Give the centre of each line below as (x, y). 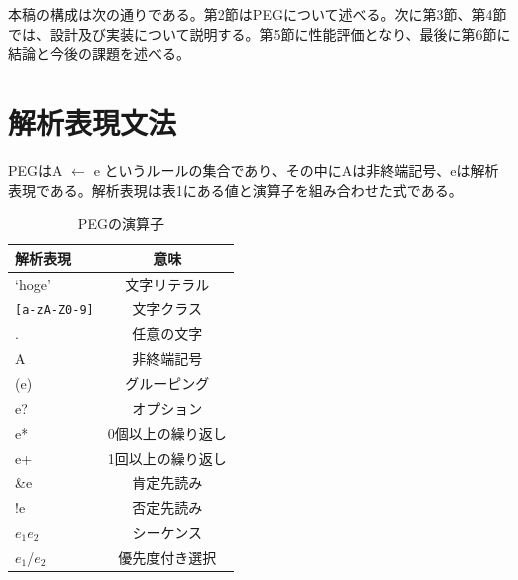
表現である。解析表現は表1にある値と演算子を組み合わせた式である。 (235, 189)
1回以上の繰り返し (167, 457)
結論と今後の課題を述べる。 (99, 53)
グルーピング (167, 382)
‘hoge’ (33, 283)
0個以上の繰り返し (167, 432)
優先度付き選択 (167, 556)
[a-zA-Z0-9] (54, 310)
